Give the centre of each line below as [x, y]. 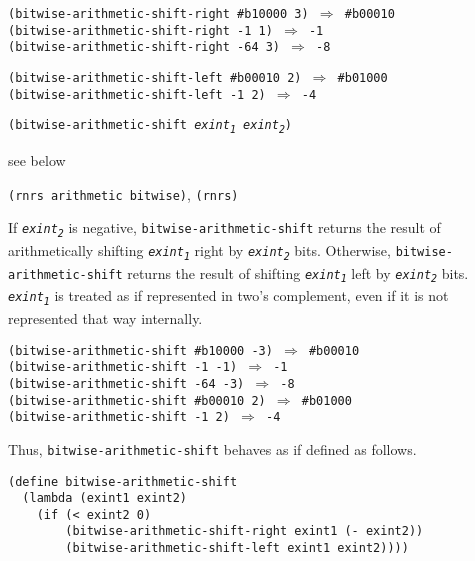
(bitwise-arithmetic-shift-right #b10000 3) [158, 14]
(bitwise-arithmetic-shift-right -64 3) [144, 47]
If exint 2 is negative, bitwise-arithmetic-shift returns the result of [224, 228]
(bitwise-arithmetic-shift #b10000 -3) [140, 350]
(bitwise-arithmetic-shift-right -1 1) [140, 30]
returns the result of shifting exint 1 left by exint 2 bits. [298, 273]
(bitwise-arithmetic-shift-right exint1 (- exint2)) [244, 531]
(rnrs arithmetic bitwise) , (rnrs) [123, 193]
